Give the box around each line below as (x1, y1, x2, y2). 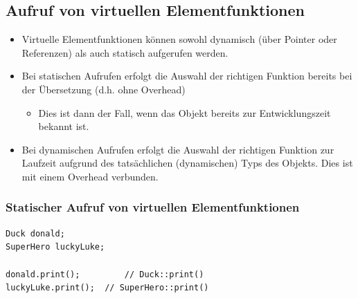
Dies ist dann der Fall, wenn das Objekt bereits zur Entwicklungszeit (38, 105, 331, 120)
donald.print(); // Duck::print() (6, 269, 204, 279)
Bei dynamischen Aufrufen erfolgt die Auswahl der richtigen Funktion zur (21, 142, 334, 156)
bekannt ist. (38, 119, 89, 133)
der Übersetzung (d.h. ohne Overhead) (21, 82, 186, 96)
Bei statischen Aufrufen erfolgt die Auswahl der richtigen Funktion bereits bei (21, 68, 352, 83)
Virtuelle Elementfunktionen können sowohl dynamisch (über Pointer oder (21, 32, 337, 46)
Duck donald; (6, 228, 65, 239)
